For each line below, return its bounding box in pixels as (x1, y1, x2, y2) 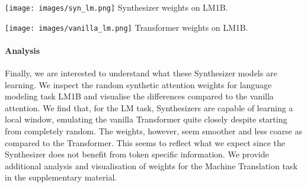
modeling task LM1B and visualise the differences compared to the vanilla (5, 90, 274, 102)
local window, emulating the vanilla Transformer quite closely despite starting (5, 113, 287, 125)
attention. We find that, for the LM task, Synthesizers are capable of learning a (5, 101, 293, 114)
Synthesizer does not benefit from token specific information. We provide (5, 148, 269, 160)
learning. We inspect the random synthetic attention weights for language (5, 78, 272, 91)
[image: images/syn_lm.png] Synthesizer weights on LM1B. (5, 1, 228, 13)
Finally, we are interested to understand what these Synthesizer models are (5, 67, 277, 79)
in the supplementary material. (5, 171, 117, 183)
